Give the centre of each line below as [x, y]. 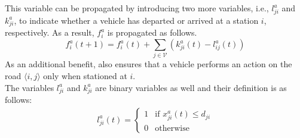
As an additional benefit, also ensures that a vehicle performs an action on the [149, 64]
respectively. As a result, [50, 32]
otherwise [172, 128]
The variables [30, 87]
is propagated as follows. [152, 32]
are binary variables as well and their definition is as [191, 87]
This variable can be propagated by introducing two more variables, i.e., [137, 8]
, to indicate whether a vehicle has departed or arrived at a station [136, 20]
